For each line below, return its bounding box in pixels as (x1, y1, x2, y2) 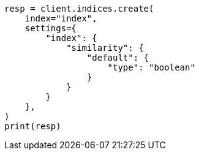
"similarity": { (66, 43, 144, 53)
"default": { (86, 53, 149, 62)
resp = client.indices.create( (4, 4, 154, 13)
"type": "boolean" (107, 62, 195, 72)
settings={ (24, 23, 77, 33)
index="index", (24, 13, 97, 23)
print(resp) (4, 121, 61, 131)
